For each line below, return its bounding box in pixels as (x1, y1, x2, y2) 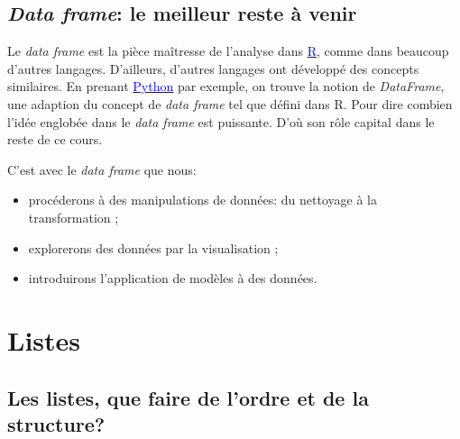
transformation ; (28, 207, 119, 226)
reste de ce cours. (7, 130, 103, 149)
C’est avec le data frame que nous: (7, 160, 197, 178)
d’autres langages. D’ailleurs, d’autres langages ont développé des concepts (7, 59, 419, 78)
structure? (7, 409, 106, 437)
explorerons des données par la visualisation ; (28, 238, 279, 257)
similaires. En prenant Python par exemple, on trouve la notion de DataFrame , (7, 77, 445, 96)
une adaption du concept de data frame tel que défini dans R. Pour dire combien (7, 94, 453, 113)
